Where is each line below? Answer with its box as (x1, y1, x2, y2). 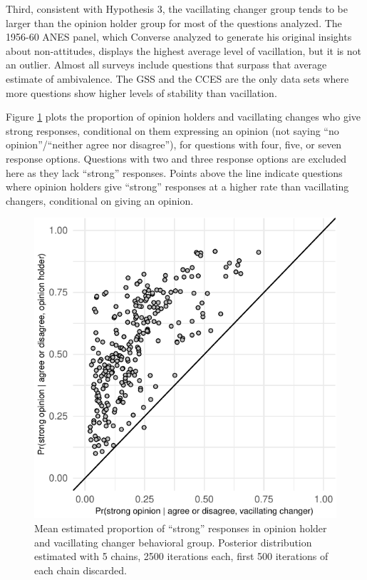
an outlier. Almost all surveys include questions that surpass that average (6, 57, 327, 72)
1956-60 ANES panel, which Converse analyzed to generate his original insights (6, 29, 352, 44)
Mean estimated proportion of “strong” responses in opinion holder (34, 521, 327, 535)
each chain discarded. (34, 562, 128, 577)
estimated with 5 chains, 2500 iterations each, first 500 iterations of (34, 549, 329, 564)
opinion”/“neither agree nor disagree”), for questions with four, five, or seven (6, 137, 342, 152)
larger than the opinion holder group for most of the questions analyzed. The (6, 15, 342, 30)
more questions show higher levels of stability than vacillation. (6, 85, 277, 100)
